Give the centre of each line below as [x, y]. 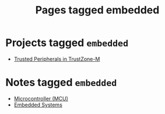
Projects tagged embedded [67, 43]
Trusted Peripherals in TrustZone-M [57, 59]
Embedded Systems [38, 105]
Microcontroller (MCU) [41, 98]
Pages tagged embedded [97, 10]
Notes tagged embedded [61, 83]
